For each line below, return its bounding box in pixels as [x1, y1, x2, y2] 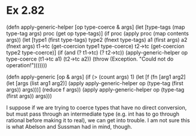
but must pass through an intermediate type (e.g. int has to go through [6, 110, 179, 117]
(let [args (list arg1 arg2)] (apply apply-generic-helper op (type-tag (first [6, 79, 183, 87]
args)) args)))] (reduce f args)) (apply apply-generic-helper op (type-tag [6, 86, 185, 93]
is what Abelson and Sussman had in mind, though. [6, 123, 133, 130]
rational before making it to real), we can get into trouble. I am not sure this [6, 116, 190, 123]
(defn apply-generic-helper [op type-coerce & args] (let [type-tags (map [6, 23, 185, 31]
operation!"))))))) [6, 61, 48, 69]
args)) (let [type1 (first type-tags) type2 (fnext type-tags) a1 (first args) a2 [6, 36, 188, 43]
